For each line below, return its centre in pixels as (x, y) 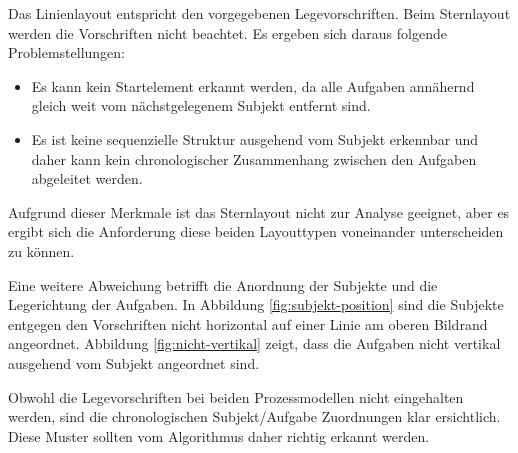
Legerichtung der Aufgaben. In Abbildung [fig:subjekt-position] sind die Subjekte (256, 304)
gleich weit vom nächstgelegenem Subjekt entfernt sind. (201, 105)
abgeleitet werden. (87, 178)
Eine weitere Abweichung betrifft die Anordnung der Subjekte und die (223, 284)
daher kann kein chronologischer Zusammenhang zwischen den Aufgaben (254, 158)
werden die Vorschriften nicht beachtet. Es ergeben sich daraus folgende (227, 32)
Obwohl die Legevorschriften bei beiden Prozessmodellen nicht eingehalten (236, 396)
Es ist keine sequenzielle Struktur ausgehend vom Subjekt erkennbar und (255, 138)
